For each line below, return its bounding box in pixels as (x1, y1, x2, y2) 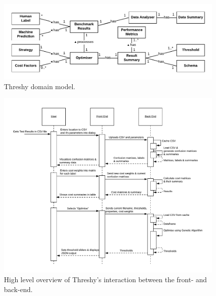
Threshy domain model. (4, 81, 76, 91)
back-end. (4, 284, 33, 294)
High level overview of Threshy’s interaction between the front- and (4, 274, 207, 284)
